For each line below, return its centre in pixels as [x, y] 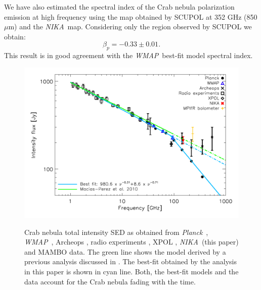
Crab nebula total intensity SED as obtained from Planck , [116, 232]
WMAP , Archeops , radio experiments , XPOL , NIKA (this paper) [132, 242]
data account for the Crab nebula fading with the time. [110, 281]
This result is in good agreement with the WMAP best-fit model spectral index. [128, 55]
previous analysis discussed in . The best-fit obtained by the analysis [130, 261]
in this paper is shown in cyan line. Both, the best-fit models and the [132, 272]
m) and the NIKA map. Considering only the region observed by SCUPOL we [130, 27]
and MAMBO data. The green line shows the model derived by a [125, 251]
